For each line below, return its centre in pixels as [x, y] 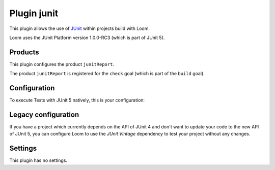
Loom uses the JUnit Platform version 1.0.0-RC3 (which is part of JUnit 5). [87, 38]
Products [24, 52]
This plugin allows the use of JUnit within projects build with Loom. [80, 28]
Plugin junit [34, 13]
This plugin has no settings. [38, 160]
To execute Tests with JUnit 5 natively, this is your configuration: [77, 100]
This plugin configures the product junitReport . [62, 64]
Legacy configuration [44, 114]
